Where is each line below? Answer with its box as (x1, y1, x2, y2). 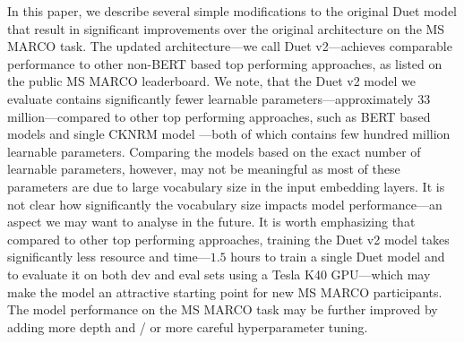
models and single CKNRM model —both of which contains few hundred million (7, 124, 451, 143)
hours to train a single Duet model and (230, 247, 445, 266)
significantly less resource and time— (7, 247, 211, 266)
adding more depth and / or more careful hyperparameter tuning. (7, 317, 368, 336)
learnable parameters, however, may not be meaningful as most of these (7, 159, 400, 178)
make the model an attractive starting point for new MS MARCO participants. (7, 282, 443, 301)
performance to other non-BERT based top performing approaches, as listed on (7, 54, 443, 73)
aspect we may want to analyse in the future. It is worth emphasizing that (7, 212, 416, 231)
